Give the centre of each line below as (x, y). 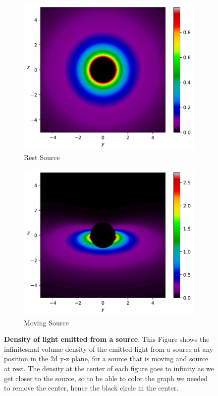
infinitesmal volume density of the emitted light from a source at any (109, 349)
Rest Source (42, 157)
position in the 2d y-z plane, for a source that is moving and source (106, 358)
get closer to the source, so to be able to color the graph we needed (106, 378)
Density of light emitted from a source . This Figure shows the (107, 339)
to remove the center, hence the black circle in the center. (91, 388)
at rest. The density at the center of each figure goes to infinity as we (109, 368)
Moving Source (46, 322)
